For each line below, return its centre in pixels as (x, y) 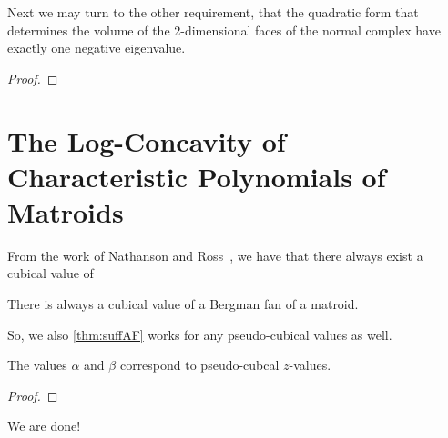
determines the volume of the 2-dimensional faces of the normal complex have (224, 30)
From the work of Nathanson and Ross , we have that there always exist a (215, 255)
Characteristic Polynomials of (197, 176)
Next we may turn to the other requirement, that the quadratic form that (213, 12)
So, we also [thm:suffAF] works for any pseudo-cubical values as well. (200, 334)
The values (37, 365)
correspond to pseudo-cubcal (199, 365)
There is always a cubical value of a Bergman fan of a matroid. (183, 304)
